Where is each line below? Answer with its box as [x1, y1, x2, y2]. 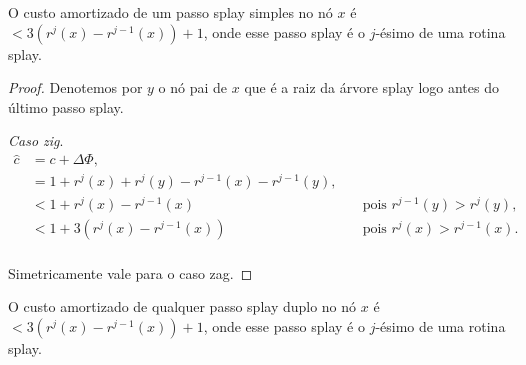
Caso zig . [8, 130, 64, 151]
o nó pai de [158, 77, 228, 98]
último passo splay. [8, 96, 124, 117]
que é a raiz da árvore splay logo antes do [244, 77, 499, 98]
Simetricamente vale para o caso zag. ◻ [8, 262, 253, 283]
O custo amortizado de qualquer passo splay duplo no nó [8, 296, 357, 317]
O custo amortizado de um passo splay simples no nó [8, 2, 333, 22]
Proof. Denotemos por [8, 77, 143, 98]
